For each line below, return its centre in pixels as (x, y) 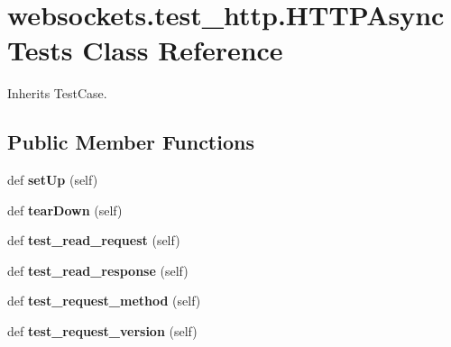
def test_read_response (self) (98, 270)
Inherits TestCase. (57, 93)
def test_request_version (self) (102, 331)
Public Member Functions (131, 142)
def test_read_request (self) (94, 240)
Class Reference (183, 50)
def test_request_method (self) (104, 301)
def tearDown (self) (65, 210)
